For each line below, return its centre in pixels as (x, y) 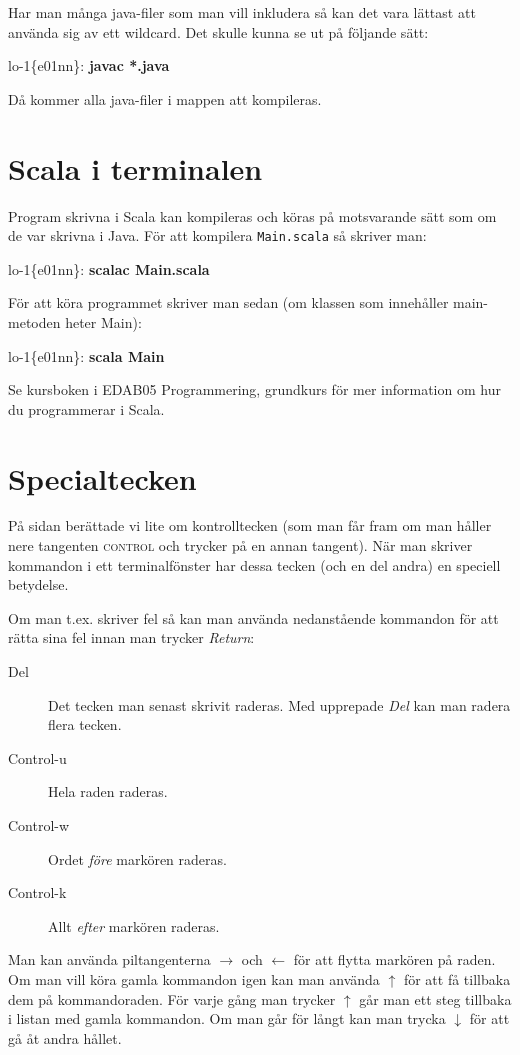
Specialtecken (102, 477)
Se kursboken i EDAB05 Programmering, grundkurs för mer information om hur (254, 389)
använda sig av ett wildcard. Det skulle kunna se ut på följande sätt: (218, 31)
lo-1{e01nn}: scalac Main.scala (109, 268)
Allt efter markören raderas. (134, 925)
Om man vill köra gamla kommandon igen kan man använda (194, 978)
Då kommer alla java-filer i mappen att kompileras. (165, 98)
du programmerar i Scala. (86, 408)
